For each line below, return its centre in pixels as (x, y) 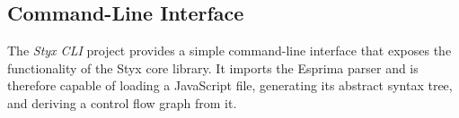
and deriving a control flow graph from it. (122, 102)
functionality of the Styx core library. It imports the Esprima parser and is (213, 67)
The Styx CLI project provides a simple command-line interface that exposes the (229, 51)
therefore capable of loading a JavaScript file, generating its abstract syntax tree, (230, 85)
